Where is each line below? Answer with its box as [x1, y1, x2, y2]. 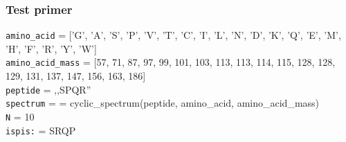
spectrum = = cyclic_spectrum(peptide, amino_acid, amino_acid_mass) [6, 96, 320, 110]
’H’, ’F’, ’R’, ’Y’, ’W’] [6, 41, 97, 55]
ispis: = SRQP [6, 123, 76, 137]
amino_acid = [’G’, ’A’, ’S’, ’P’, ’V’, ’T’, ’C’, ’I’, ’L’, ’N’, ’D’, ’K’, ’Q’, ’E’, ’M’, [6, 28, 341, 42]
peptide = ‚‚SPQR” [6, 82, 91, 96]
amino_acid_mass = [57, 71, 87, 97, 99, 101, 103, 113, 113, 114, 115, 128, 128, [6, 55, 336, 69]
